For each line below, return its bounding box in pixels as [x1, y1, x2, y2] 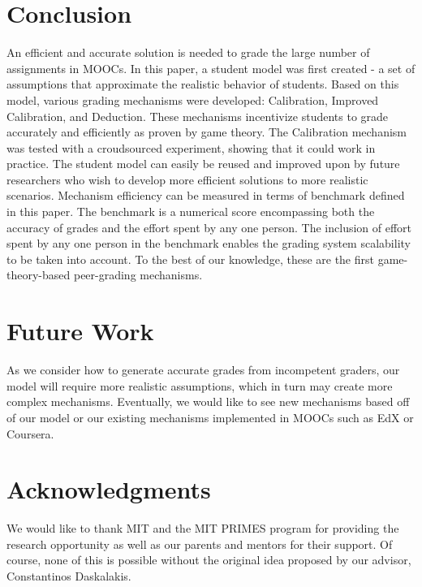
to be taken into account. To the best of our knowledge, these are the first [6, 250, 374, 267]
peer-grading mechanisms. [73, 266, 203, 283]
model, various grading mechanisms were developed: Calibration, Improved [6, 91, 379, 108]
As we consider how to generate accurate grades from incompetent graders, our [6, 361, 400, 378]
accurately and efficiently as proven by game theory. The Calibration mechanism [6, 123, 407, 140]
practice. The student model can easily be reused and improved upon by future [6, 155, 400, 172]
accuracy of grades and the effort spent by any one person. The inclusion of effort [6, 218, 412, 235]
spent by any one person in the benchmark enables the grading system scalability [6, 235, 411, 252]
